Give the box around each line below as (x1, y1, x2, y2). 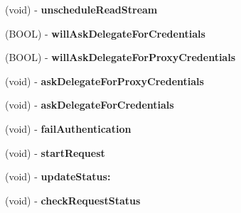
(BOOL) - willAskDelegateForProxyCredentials (5, 50, 236, 65)
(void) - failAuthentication (5, 121, 132, 136)
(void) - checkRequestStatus (5, 192, 141, 207)
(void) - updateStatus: (5, 169, 111, 184)
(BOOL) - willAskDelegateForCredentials (5, 26, 205, 40)
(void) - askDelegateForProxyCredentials (5, 73, 204, 88)
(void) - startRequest (5, 145, 105, 160)
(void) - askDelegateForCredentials (5, 97, 174, 112)
